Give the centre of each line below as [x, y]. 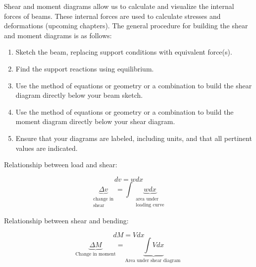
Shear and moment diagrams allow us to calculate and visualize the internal [119, 6]
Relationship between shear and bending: [66, 220]
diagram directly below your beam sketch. [79, 95]
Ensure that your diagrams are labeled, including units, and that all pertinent [134, 138]
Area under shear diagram [153, 261]
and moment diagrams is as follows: [58, 35]
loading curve [150, 205]
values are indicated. [47, 148]
